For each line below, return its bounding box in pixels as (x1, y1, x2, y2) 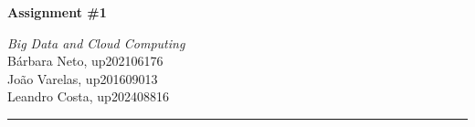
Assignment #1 (7, 3, 107, 21)
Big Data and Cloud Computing (7, 33, 185, 52)
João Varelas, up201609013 (7, 69, 158, 88)
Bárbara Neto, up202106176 (7, 51, 164, 70)
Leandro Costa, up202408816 (7, 87, 169, 106)
